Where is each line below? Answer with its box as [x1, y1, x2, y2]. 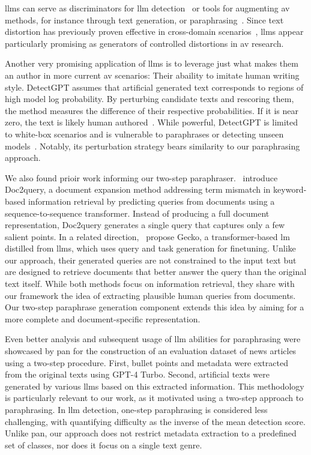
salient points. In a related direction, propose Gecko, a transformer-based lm [5, 230, 290, 243]
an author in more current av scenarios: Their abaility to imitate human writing [5, 68, 300, 81]
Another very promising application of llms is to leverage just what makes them [5, 57, 298, 70]
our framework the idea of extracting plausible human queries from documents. [5, 289, 296, 301]
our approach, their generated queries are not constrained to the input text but [5, 253, 297, 266]
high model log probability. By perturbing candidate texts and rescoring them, [5, 92, 294, 105]
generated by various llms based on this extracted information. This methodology [5, 379, 304, 392]
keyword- [273, 183, 307, 196]
